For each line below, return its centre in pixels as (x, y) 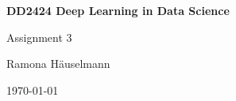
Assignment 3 (39, 37)
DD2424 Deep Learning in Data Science (118, 10)
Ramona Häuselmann (58, 64)
